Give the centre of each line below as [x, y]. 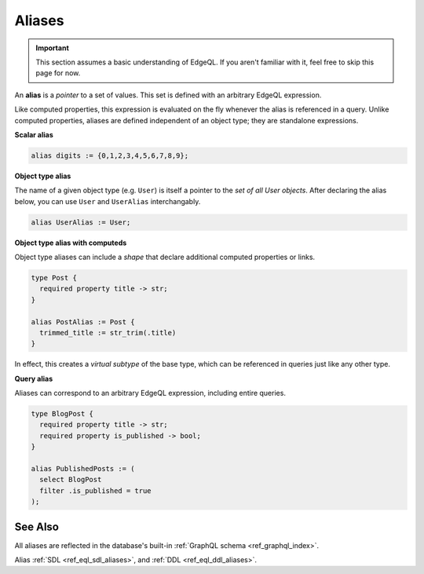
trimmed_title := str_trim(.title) [108, 333]
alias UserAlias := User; [81, 222]
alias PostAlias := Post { [83, 322]
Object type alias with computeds [71, 243]
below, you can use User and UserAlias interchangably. [108, 201]
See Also [37, 526]
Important [53, 48]
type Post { [54, 278]
